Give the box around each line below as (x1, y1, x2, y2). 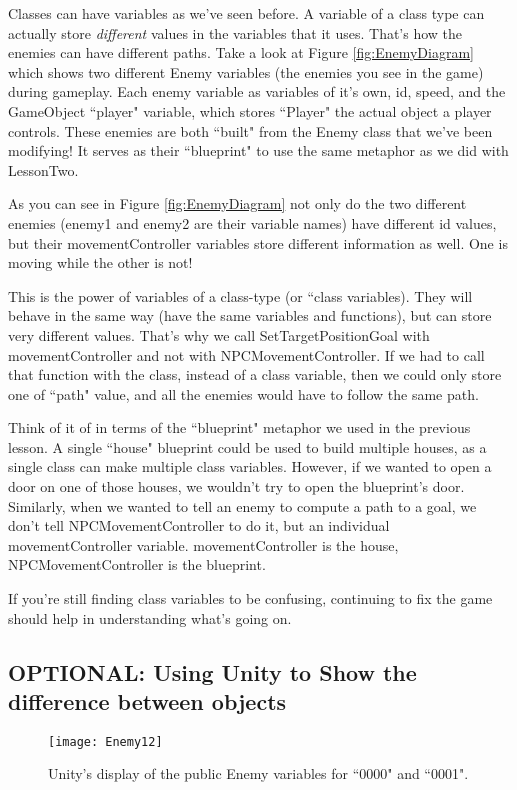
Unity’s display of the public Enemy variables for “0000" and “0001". (48, 763, 469, 784)
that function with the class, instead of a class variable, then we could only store (8, 364, 502, 385)
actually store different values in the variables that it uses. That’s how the (8, 22, 463, 43)
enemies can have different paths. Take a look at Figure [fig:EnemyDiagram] (8, 42, 474, 63)
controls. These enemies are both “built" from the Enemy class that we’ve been (8, 120, 493, 141)
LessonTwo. (8, 159, 79, 180)
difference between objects (8, 686, 287, 716)
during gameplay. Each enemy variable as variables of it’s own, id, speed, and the (8, 81, 506, 102)
